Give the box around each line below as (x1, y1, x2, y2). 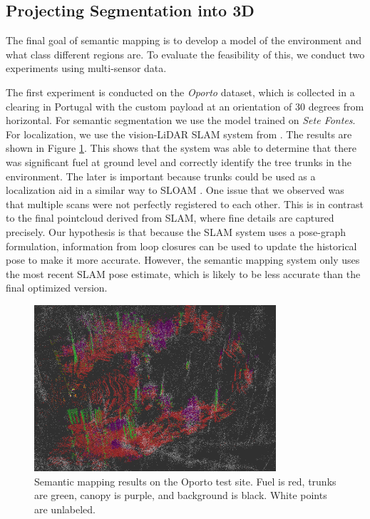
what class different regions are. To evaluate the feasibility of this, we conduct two (6, 46, 365, 61)
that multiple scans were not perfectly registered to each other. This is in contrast (6, 196, 364, 211)
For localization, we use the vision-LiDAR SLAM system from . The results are (6, 126, 352, 141)
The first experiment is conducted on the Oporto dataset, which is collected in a (6, 84, 355, 99)
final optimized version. (6, 280, 108, 295)
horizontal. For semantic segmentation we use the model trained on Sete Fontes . (6, 113, 356, 128)
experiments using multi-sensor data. (6, 61, 167, 76)
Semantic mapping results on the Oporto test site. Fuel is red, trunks (34, 473, 336, 488)
